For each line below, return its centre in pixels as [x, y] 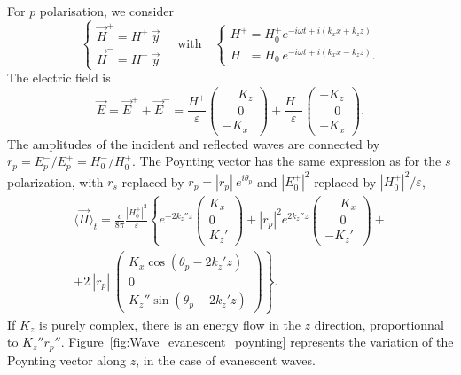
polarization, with [55, 181]
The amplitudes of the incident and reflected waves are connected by [194, 143]
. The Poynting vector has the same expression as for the [286, 161]
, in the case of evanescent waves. [226, 359]
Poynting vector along [67, 359]
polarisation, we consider [106, 11]
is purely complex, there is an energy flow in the [169, 324]
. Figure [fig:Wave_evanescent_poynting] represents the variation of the [257, 342]
